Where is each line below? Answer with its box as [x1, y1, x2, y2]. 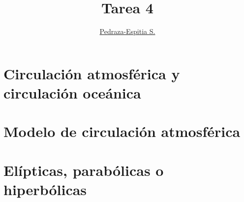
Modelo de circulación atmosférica [3, 121, 241, 141]
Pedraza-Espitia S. [99, 26, 155, 36]
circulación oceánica [3, 82, 141, 102]
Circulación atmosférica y [3, 63, 180, 83]
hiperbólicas [3, 179, 87, 199]
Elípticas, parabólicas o [3, 160, 164, 180]
